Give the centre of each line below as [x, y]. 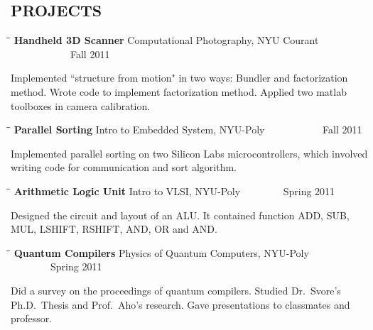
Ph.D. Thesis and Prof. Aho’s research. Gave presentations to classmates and [180, 304]
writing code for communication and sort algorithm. [124, 167]
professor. [32, 318]
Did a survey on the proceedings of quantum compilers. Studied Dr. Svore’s [176, 290]
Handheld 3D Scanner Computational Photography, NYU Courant [166, 40]
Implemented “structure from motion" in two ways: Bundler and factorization [179, 78]
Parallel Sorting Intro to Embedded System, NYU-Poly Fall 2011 [188, 130]
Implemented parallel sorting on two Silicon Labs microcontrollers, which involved [189, 153]
